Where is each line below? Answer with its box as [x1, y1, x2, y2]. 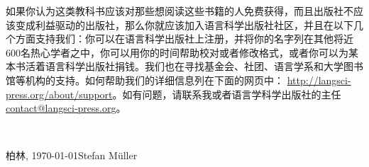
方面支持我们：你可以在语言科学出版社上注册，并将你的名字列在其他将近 [15, 31, 353, 46]
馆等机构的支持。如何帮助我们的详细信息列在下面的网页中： [6, 72, 284, 87]
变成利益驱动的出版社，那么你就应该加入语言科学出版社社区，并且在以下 [15, 17, 353, 32]
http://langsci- [287, 72, 351, 87]
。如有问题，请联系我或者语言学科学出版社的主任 [112, 86, 341, 101]
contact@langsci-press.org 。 [6, 100, 126, 115]
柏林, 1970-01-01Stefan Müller [6, 148, 138, 163]
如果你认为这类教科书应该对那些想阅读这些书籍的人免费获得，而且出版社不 [6, 4, 353, 18]
